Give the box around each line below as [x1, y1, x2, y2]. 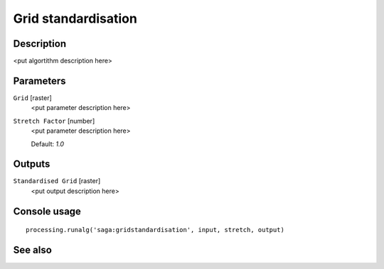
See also [13, 244, 53, 256]
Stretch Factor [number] [13, 116, 95, 125]
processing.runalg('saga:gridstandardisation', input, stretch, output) [26, 226, 284, 234]
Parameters [13, 75, 66, 87]
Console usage [13, 205, 82, 217]
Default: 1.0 [31, 139, 64, 148]
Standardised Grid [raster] [13, 177, 101, 185]
